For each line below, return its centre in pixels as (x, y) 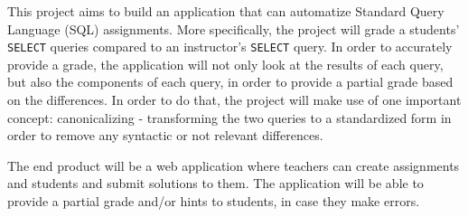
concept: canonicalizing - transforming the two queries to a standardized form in (229, 117)
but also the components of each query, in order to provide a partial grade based (230, 82)
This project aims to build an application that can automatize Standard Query (226, 11)
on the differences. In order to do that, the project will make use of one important (234, 100)
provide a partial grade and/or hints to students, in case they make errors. (214, 201)
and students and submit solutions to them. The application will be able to (215, 183)
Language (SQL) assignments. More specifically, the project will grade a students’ (234, 28)
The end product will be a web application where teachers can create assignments (234, 165)
